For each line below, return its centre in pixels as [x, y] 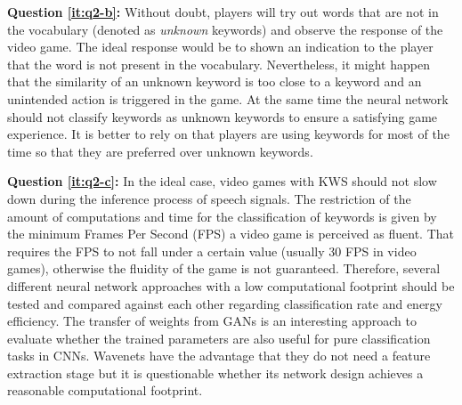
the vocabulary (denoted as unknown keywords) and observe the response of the [225, 29]
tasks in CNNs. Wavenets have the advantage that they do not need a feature [219, 356]
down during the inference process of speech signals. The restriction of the [209, 198]
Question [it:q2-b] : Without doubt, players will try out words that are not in [223, 12]
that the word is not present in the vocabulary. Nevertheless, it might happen [219, 64]
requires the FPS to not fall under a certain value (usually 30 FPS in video [212, 251]
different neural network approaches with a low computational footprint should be [231, 285]
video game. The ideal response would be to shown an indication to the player [220, 47]
